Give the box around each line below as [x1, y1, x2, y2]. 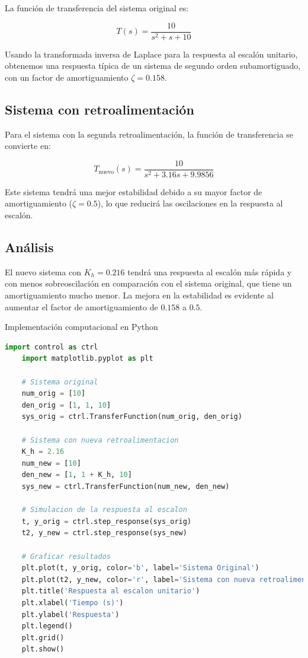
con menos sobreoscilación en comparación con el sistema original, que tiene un [5, 277, 292, 290]
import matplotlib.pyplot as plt [21, 354, 153, 363]
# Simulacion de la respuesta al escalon [21, 506, 187, 514]
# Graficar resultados [21, 552, 111, 561]
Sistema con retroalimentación [5, 100, 194, 118]
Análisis [5, 238, 54, 256]
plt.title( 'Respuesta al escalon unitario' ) [21, 587, 200, 596]
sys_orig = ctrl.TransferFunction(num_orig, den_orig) [21, 412, 242, 421]
